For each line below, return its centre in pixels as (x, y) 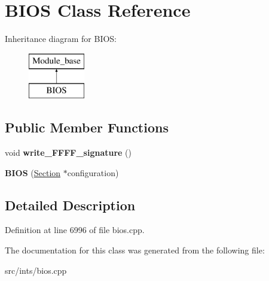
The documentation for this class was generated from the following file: (135, 250)
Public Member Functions (87, 127)
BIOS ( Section (33, 172)
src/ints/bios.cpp (36, 270)
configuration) (93, 172)
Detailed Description (70, 205)
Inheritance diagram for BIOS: (61, 39)
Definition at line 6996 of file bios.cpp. (75, 230)
